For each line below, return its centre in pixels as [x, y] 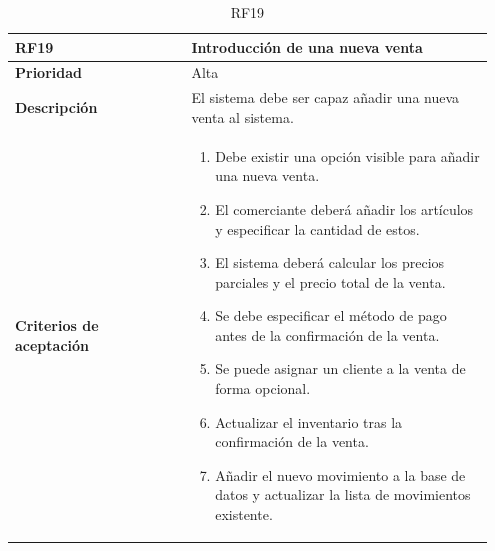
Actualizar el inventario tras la [309, 421]
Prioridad [48, 72]
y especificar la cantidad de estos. [317, 228]
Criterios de [57, 325]
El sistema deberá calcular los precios [330, 262]
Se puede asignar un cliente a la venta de [340, 368]
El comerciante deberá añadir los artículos [344, 208]
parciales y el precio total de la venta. [330, 281]
